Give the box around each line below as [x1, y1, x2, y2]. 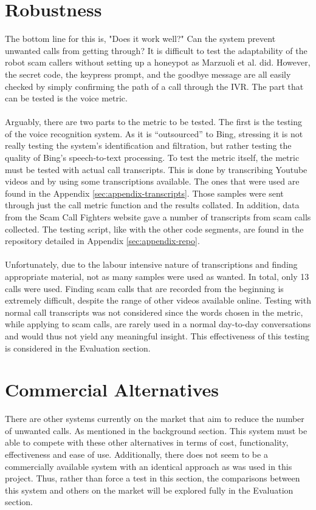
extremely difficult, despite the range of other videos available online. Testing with [5, 294, 311, 307]
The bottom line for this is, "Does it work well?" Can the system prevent [5, 32, 276, 45]
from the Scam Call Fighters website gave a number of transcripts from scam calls [5, 211, 311, 223]
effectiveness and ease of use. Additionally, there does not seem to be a [5, 448, 268, 461]
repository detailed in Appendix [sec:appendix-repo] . [5, 234, 200, 247]
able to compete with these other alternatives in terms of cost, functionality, [5, 436, 289, 449]
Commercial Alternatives [5, 377, 219, 402]
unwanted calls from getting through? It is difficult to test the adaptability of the [5, 44, 307, 56]
